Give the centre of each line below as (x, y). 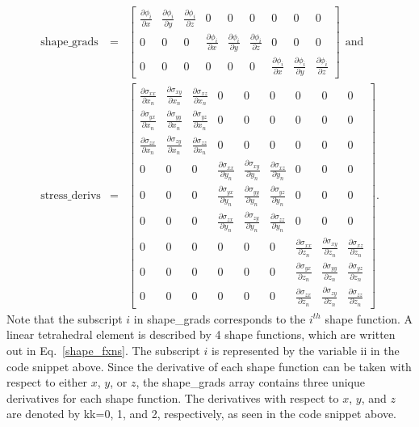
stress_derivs (71, 195)
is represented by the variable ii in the (305, 350)
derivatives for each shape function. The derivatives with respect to (173, 397)
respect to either (47, 382)
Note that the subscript (65, 318)
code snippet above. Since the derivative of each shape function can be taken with (209, 366)
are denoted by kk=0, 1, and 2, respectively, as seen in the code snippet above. (201, 414)
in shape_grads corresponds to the (220, 318)
